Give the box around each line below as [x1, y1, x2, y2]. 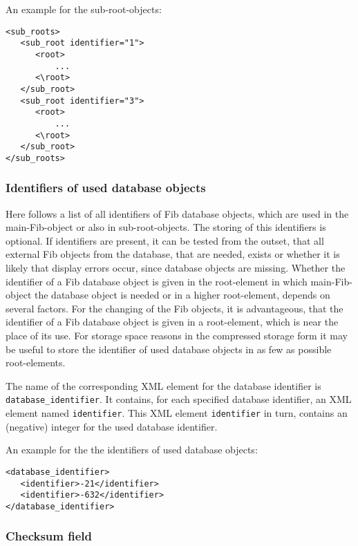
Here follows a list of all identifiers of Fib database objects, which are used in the [6, 206, 349, 220]
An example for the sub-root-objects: [6, 2, 162, 16]
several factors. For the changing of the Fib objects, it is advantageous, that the [6, 301, 343, 315]
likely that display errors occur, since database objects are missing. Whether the [6, 261, 346, 275]
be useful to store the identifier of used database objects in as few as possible [6, 341, 332, 356]
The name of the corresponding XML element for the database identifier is [6, 378, 321, 393]
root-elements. [6, 355, 66, 370]
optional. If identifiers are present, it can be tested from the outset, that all [6, 233, 324, 247]
